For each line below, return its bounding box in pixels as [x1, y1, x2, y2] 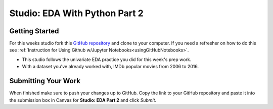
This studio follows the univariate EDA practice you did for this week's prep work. [22, 56, 192, 63]
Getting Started [9, 27, 59, 35]
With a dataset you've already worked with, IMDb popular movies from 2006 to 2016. [22, 64, 199, 70]
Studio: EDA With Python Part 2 [9, 8, 144, 19]
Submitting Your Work [9, 77, 81, 85]
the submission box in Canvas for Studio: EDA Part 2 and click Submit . [9, 97, 157, 103]
